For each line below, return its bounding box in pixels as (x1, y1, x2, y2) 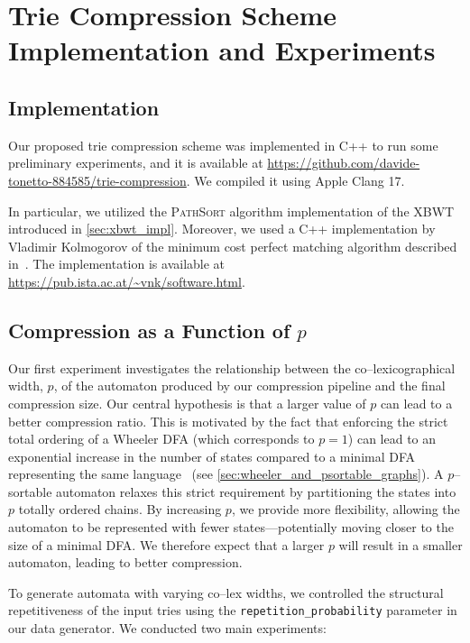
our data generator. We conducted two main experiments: (8, 619, 327, 638)
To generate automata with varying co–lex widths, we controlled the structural (8, 583, 444, 602)
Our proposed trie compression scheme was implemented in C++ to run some (8, 135, 438, 154)
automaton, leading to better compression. (8, 553, 243, 572)
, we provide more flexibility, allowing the (231, 500, 460, 519)
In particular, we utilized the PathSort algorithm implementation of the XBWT (8, 201, 455, 220)
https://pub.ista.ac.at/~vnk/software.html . (8, 271, 245, 290)
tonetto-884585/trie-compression (8, 170, 187, 189)
